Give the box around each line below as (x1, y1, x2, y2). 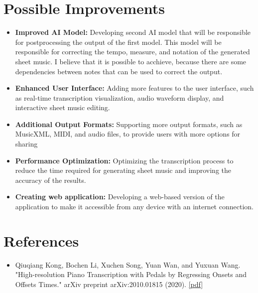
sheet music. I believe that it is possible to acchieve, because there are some (15, 56, 247, 66)
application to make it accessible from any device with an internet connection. (15, 201, 254, 212)
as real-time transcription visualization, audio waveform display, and (15, 92, 224, 103)
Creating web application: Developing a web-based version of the (15, 191, 225, 202)
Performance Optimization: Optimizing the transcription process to (15, 155, 234, 165)
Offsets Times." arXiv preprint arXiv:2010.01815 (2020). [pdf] (15, 279, 203, 289)
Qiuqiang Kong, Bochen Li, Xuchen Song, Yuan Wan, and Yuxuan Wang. (15, 259, 241, 270)
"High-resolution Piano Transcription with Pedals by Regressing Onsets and (15, 269, 247, 280)
